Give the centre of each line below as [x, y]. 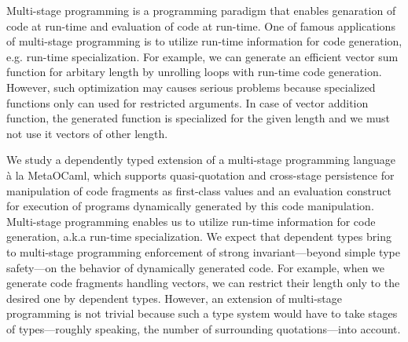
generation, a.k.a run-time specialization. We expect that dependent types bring [199, 236]
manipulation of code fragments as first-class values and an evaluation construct [199, 190]
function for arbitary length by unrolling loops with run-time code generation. [194, 72]
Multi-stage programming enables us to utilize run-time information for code [191, 221]
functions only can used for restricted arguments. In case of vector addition [187, 102]
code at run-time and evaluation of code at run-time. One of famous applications [201, 25]
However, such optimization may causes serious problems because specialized [191, 87]
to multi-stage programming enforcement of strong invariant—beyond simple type [203, 251]
